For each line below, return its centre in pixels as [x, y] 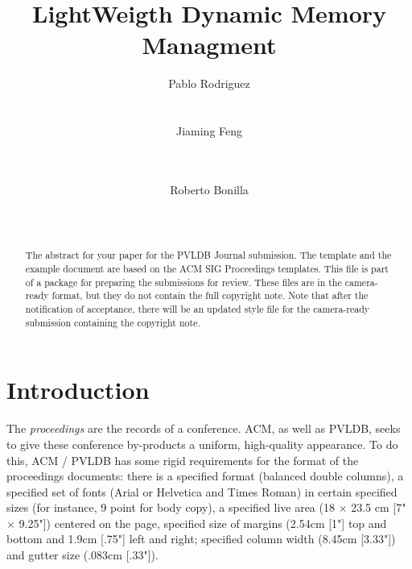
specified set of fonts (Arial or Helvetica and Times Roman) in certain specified [202, 491]
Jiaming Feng [209, 131]
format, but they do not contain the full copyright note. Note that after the [210, 295]
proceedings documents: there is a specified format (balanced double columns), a [205, 476]
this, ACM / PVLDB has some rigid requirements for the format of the [183, 460]
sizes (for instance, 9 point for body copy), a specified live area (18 [171, 507]
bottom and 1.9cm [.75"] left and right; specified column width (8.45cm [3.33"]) [201, 539]
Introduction [78, 390]
